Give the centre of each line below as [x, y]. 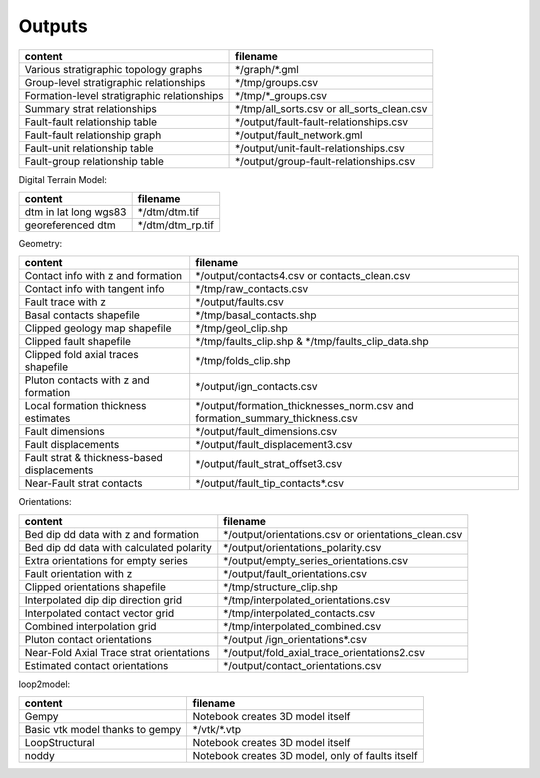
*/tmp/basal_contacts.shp [256, 315]
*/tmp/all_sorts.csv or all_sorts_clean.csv [331, 108]
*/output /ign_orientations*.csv [295, 639]
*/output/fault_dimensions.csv [266, 432]
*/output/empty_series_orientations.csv [316, 560]
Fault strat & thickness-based [94, 458]
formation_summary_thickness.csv [277, 418]
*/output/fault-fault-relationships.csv [322, 122]
